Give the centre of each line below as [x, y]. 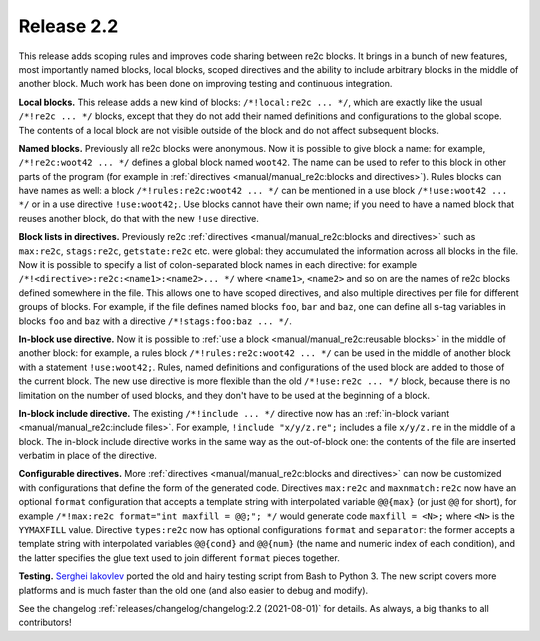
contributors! [45, 622]
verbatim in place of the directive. [87, 456]
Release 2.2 [68, 26]
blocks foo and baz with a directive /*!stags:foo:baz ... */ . [155, 321]
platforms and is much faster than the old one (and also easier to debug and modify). [193, 590]
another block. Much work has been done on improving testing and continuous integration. [205, 84]
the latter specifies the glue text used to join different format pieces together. [179, 557]
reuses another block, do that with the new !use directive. [139, 218]
